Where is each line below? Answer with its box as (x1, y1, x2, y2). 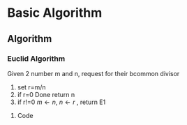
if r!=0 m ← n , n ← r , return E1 (17, 98, 106, 106)
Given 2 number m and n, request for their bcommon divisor (7, 69, 180, 78)
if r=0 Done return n (17, 90, 75, 98)
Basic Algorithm (7, 5, 103, 21)
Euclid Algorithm (7, 54, 66, 64)
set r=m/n (17, 82, 46, 91)
